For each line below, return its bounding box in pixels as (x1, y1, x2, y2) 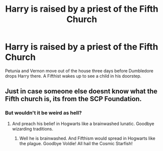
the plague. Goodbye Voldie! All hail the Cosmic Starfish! (19, 140, 133, 146)
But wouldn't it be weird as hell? (5, 109, 82, 116)
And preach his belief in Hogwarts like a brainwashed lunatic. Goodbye (12, 121, 155, 127)
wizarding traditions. (12, 126, 54, 131)
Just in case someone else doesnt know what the (5, 87, 158, 96)
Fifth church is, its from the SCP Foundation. (5, 95, 142, 103)
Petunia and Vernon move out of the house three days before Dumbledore (5, 67, 154, 74)
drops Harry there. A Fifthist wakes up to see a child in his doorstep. (5, 73, 142, 79)
